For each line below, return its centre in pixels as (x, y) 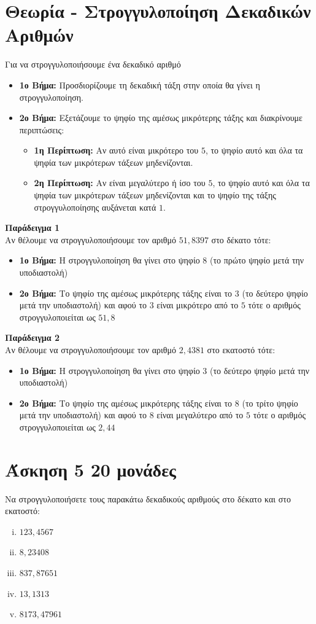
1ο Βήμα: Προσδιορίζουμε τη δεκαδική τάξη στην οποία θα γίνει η (140, 84)
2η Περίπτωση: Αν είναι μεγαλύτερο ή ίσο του (120, 183)
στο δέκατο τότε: (241, 239)
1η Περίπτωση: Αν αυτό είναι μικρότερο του (116, 150)
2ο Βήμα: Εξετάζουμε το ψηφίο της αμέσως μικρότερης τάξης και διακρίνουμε (161, 118)
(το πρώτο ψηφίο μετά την (257, 260)
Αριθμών (39, 35)
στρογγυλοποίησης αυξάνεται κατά (95, 207)
